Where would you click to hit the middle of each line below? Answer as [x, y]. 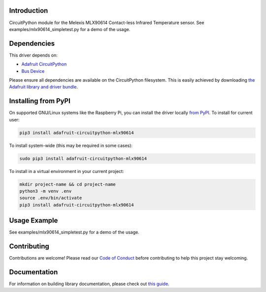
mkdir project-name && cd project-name [67, 184]
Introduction [29, 11]
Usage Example [33, 220]
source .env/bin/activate [51, 198]
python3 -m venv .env [46, 191]
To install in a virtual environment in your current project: [66, 171]
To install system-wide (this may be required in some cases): [71, 146]
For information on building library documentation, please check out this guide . [89, 284]
